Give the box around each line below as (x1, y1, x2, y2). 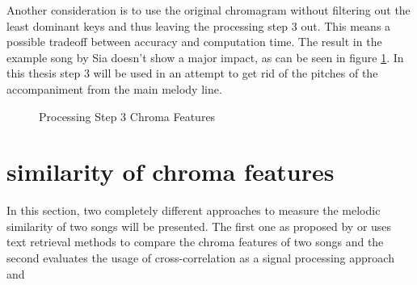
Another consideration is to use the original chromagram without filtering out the (6, 2, 411, 18)
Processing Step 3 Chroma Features (39, 107, 216, 124)
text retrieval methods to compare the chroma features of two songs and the (6, 233, 384, 250)
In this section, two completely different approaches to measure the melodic (6, 202, 381, 219)
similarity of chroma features (6, 155, 335, 188)
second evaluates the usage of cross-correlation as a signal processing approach (6, 249, 394, 266)
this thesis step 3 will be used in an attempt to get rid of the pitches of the (6, 65, 378, 82)
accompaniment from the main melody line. (6, 80, 222, 97)
